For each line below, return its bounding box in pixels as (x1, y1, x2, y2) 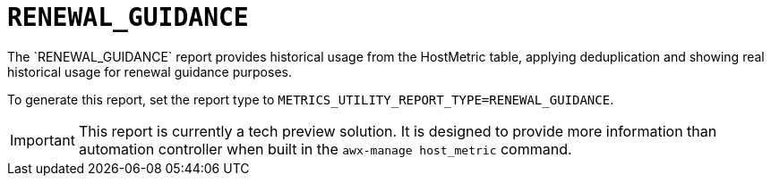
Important (10, 130, 75, 149)
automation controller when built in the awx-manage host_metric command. (78, 139, 572, 158)
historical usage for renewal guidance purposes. (7, 63, 292, 79)
